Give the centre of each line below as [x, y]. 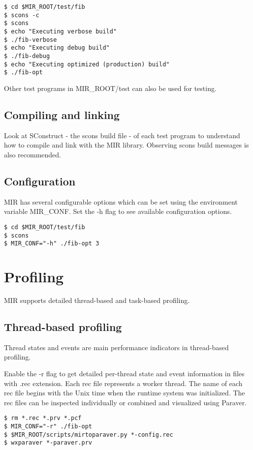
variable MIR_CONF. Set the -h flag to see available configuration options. [118, 211]
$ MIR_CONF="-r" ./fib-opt [48, 426]
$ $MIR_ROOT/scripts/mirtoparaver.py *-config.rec [89, 435]
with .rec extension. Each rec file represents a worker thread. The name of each [123, 383]
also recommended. [32, 154]
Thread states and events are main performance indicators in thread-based [116, 347]
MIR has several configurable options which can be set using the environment [121, 201]
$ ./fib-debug [27, 56]
